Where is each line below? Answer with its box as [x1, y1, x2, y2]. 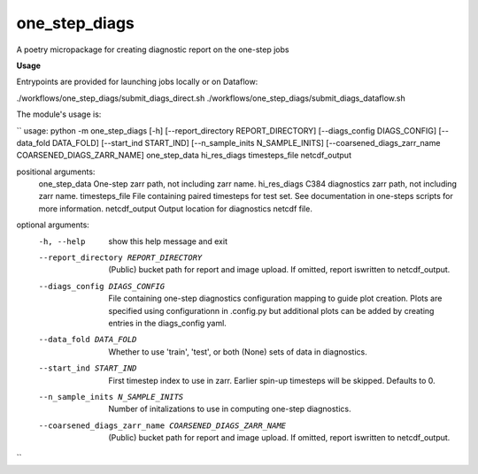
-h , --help [38, 236, 86, 247]
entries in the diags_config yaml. [108, 317, 227, 328]
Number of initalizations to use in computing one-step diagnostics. [108, 403, 351, 415]
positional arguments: [16, 166, 96, 177]
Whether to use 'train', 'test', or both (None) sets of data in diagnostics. [108, 346, 367, 357]
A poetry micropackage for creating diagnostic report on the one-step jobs [16, 44, 289, 55]
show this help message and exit [108, 235, 227, 247]
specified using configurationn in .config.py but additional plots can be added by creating [108, 305, 435, 316]
